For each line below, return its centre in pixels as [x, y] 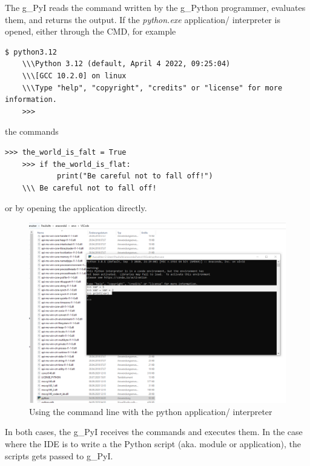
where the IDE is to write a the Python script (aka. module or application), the [153, 443]
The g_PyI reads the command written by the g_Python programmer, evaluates [155, 7]
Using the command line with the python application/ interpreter [151, 411]
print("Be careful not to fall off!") [135, 176]
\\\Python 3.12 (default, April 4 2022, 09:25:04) [126, 64]
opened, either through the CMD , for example [91, 31]
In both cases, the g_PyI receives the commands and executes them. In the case [154, 432]
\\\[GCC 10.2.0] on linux [74, 76]
